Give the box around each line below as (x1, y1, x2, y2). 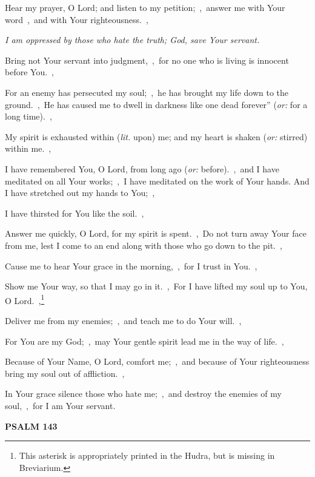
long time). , (5, 110, 52, 123)
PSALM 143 (5, 419, 58, 432)
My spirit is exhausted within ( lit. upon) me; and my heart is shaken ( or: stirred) (5, 130, 308, 143)
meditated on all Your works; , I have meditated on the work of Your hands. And (5, 174, 310, 187)
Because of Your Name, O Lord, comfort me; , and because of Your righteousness (5, 355, 310, 368)
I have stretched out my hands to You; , (5, 186, 155, 199)
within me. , (5, 142, 51, 155)
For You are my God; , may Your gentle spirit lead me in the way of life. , (5, 334, 284, 347)
